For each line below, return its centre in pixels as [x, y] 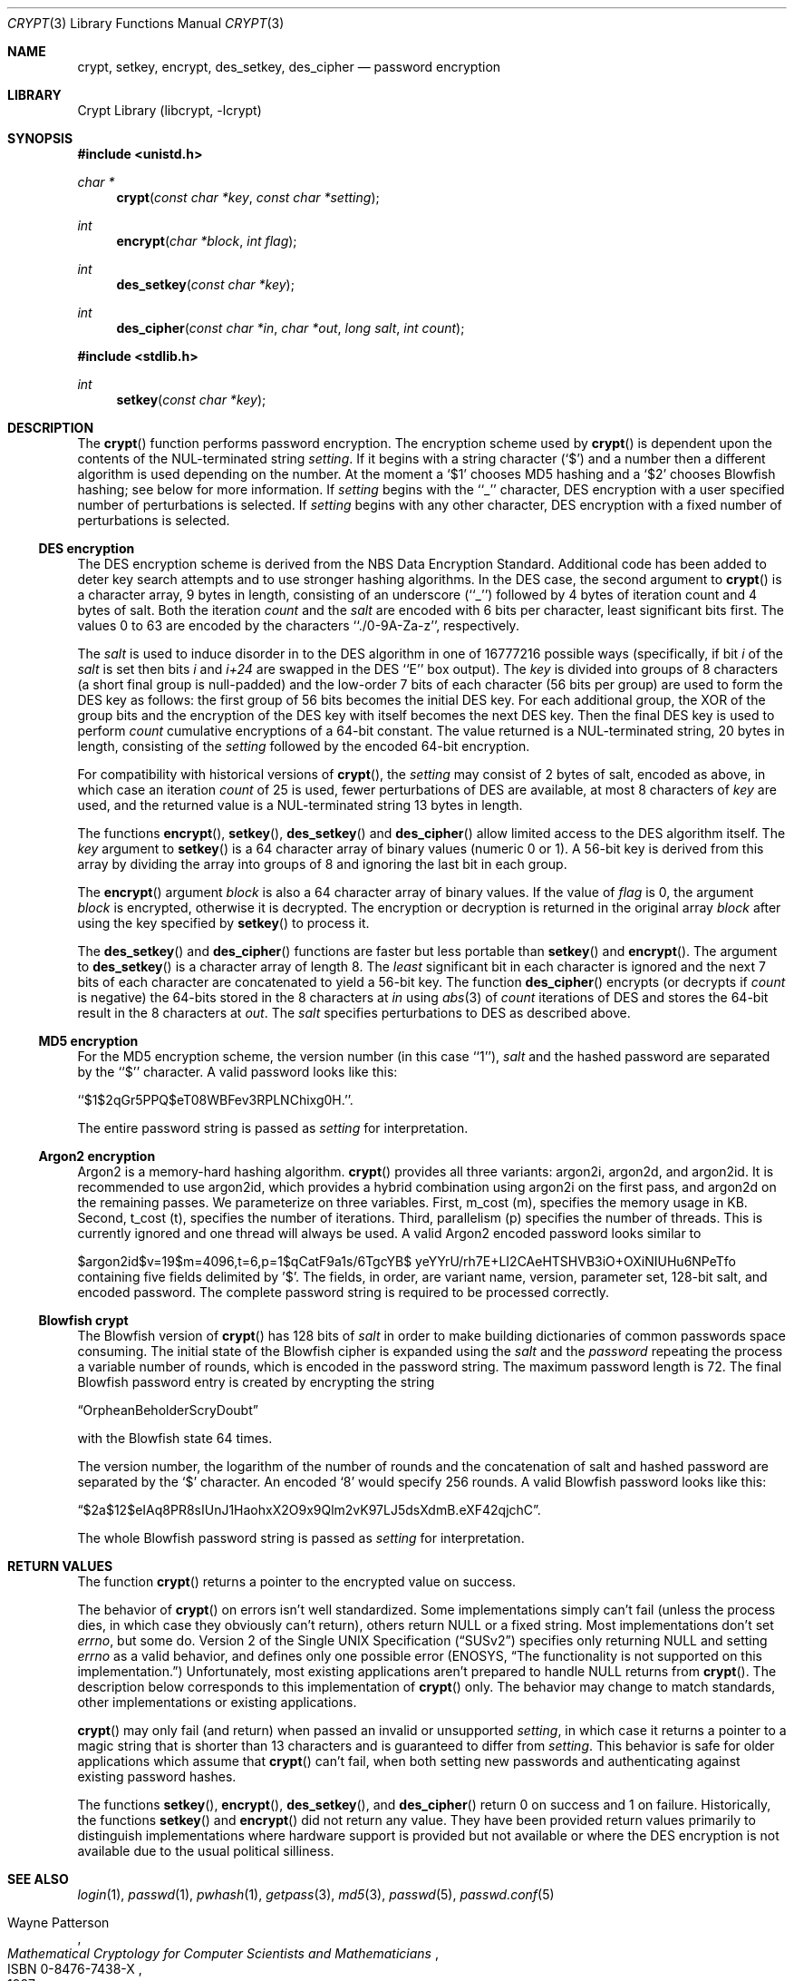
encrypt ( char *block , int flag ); [207, 241]
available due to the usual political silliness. [206, 1851]
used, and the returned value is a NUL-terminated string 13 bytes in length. [300, 805]
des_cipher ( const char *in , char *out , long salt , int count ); [290, 328]
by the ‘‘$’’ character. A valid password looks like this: [237, 1072]
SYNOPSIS [40, 138]
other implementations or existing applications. [217, 1702]
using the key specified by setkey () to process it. [223, 923]
